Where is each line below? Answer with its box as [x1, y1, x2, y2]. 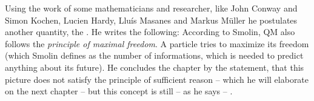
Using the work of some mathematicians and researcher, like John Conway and [5, 2, 298, 14]
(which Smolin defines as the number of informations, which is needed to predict [5, 49, 304, 62]
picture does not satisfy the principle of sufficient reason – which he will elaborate [5, 73, 309, 85]
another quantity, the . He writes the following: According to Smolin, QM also [5, 25, 295, 38]
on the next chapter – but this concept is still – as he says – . [5, 85, 233, 97]
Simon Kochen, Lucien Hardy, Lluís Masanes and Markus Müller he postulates [5, 13, 298, 26]
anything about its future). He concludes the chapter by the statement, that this [5, 60, 304, 73]
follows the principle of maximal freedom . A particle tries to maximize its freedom [5, 37, 309, 50]
